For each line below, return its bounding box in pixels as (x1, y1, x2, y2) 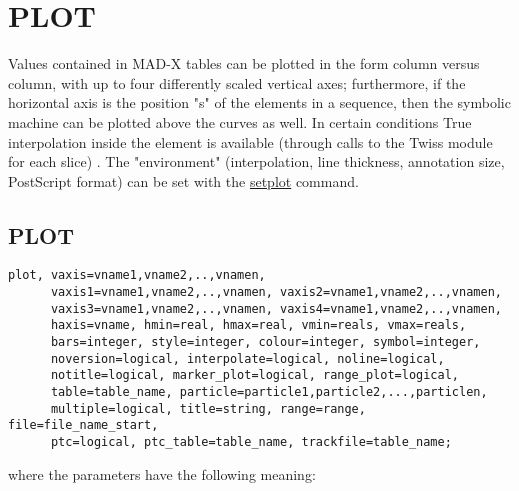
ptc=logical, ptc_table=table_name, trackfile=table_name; (50, 435, 452, 450)
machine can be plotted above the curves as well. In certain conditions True (8, 111, 472, 132)
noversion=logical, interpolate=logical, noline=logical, (50, 351, 445, 366)
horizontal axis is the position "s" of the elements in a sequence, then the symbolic (8, 92, 511, 113)
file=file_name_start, (8, 418, 159, 433)
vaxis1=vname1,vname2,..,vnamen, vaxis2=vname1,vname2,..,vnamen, (50, 285, 502, 300)
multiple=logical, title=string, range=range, (50, 401, 366, 416)
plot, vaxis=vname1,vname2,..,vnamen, (8, 268, 266, 283)
